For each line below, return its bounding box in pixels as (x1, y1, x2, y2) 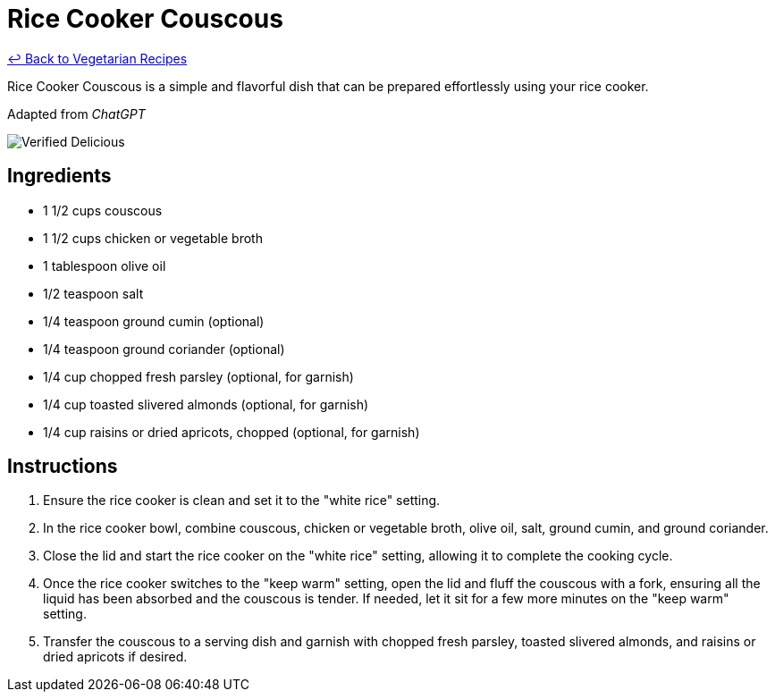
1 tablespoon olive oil (43, 257, 166, 274)
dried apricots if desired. (43, 649, 188, 665)
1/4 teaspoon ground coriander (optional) (43, 341, 285, 357)
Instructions (7, 455, 118, 478)
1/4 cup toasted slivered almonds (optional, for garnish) (43, 396, 369, 412)
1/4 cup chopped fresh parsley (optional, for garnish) (43, 368, 354, 384)
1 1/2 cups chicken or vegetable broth (43, 230, 263, 246)
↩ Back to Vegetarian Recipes (7, 50, 188, 66)
